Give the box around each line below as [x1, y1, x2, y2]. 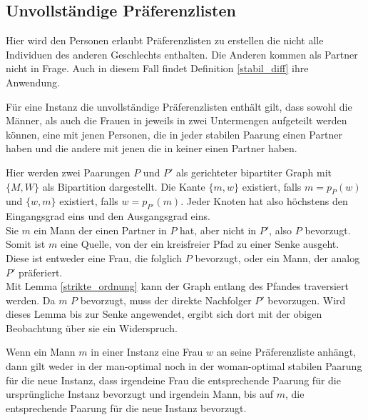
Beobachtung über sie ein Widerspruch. [6, 320, 178, 335]
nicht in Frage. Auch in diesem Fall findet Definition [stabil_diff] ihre [6, 61, 309, 76]
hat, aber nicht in [180, 222, 257, 237]
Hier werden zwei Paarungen [6, 164, 131, 179]
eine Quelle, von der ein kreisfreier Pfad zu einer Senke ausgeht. [60, 236, 339, 251]
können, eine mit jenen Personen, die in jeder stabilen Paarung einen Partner [6, 126, 342, 141]
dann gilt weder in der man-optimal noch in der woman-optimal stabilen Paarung [6, 359, 362, 374]
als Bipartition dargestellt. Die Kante [42, 179, 205, 194]
